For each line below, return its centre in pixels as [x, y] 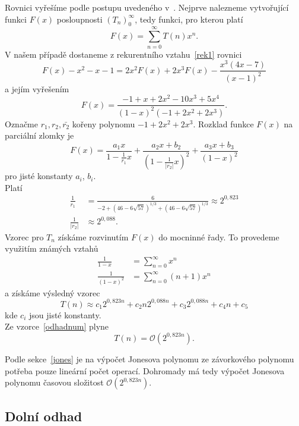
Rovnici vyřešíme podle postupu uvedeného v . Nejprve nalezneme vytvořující [147, 7]
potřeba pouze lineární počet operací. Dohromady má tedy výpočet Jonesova [145, 370]
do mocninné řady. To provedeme [219, 237]
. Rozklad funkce [223, 123]
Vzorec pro [24, 237]
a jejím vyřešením [37, 88]
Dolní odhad [44, 416]
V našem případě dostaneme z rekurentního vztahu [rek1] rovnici [123, 54]
